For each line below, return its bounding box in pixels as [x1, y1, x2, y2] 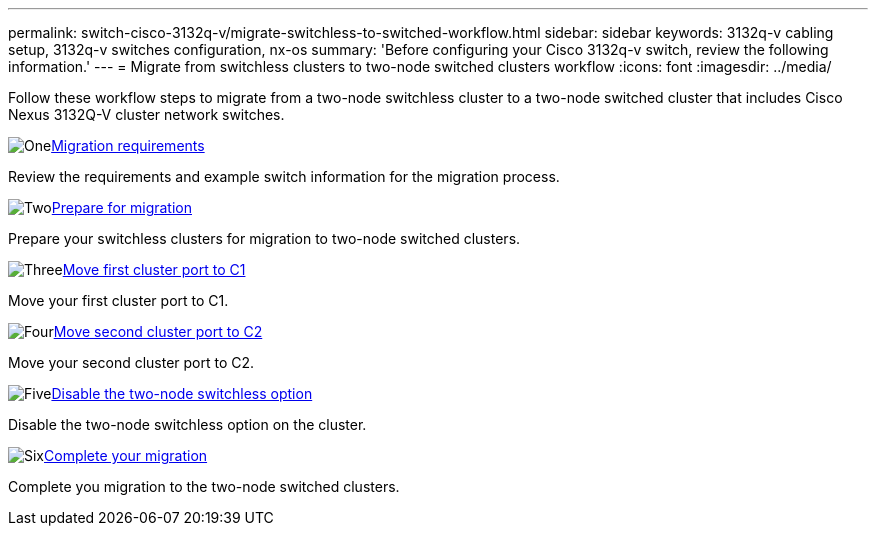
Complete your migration [44, 447, 208, 464]
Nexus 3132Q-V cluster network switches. [8, 106, 285, 123]
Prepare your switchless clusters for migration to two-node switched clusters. [8, 230, 521, 247]
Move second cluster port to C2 [53, 323, 263, 340]
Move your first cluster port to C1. [8, 292, 229, 309]
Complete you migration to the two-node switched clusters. [8, 478, 400, 495]
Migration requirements [51, 137, 205, 154]
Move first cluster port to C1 [62, 261, 246, 278]
